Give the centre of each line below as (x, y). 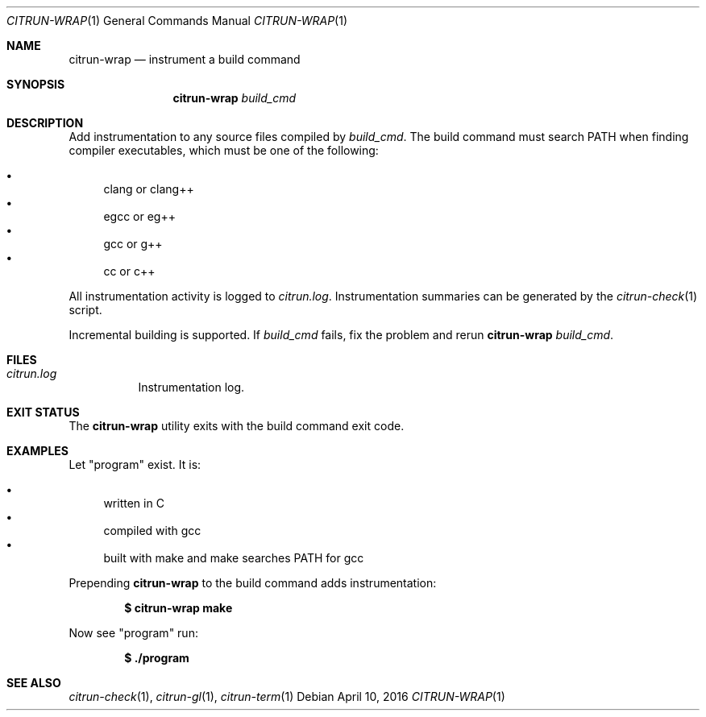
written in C (134, 503)
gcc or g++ (133, 244)
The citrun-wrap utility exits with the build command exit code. (237, 426)
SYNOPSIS (36, 84)
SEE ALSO (34, 683)
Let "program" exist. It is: (135, 464)
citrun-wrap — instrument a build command (185, 59)
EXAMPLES (37, 451)
